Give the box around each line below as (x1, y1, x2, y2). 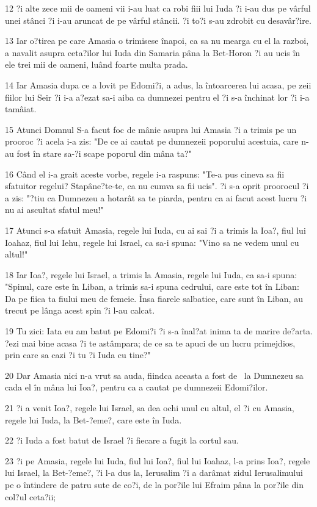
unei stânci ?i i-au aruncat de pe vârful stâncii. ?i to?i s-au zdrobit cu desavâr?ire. (5, 13, 312, 26)
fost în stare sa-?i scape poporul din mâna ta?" (16, 146, 192, 159)
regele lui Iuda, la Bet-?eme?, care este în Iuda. (5, 413, 182, 426)
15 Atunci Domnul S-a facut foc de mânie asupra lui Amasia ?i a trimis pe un (5, 123, 297, 135)
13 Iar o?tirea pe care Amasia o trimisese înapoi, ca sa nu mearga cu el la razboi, (5, 34, 309, 47)
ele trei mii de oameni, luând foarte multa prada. (5, 58, 188, 71)
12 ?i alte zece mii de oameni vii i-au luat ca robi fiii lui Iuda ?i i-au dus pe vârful (5, 2, 311, 14)
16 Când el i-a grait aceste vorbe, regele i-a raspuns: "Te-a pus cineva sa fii (5, 167, 285, 180)
